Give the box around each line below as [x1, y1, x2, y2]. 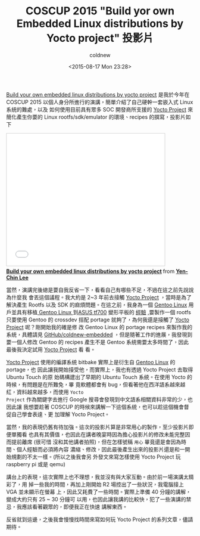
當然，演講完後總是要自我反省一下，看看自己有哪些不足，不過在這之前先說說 [6, 286, 194, 293]
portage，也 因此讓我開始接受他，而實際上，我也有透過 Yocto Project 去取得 [6, 365, 193, 373]
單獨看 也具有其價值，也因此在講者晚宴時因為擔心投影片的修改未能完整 [11, 430, 185, 438]
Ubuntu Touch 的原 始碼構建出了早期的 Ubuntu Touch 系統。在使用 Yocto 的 [6, 373, 192, 380]
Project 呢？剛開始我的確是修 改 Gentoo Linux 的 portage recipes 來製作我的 [6, 323, 193, 330]
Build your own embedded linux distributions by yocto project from [6, 267, 175, 275]
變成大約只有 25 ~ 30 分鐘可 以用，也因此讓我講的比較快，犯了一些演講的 [6, 495, 186, 503]
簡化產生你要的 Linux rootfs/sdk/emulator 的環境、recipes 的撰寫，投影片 [6, 113, 186, 120]
